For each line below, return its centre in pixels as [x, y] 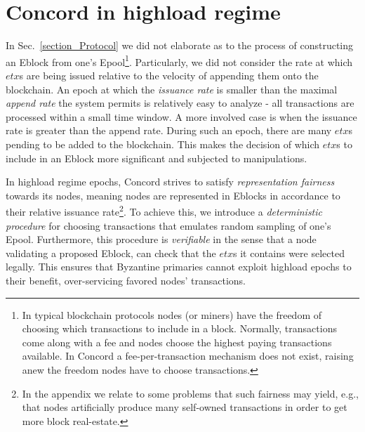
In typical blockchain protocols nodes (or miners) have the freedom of [172, 314]
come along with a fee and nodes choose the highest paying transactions [177, 342]
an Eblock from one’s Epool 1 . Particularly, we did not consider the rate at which [179, 60]
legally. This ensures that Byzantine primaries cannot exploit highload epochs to [179, 267]
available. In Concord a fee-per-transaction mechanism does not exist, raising [188, 356]
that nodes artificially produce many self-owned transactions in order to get [185, 407]
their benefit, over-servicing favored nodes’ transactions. [126, 280]
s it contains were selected [289, 253]
